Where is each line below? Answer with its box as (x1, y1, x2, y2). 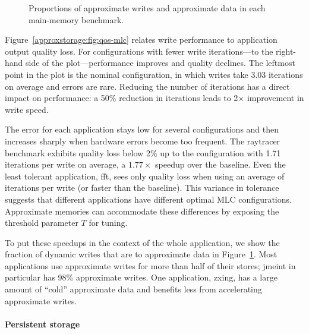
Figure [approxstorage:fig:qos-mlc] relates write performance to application (5, 33, 278, 46)
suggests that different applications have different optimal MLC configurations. (5, 193, 292, 205)
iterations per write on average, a (5, 158, 126, 171)
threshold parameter (5, 216, 78, 229)
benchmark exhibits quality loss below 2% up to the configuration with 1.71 (5, 146, 281, 159)
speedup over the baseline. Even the (155, 158, 286, 171)
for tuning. (89, 216, 128, 229)
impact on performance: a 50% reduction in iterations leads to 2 (5, 92, 238, 104)
